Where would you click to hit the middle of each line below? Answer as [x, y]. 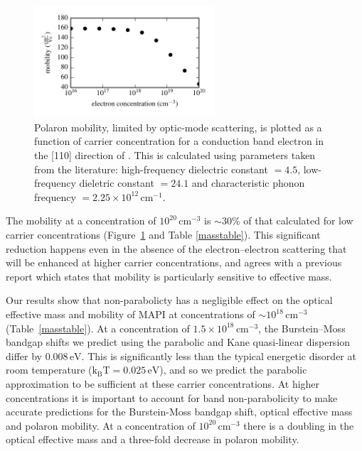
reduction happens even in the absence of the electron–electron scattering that [176, 248]
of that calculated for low [298, 221]
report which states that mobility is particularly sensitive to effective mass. [169, 276]
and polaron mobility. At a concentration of [101, 425]
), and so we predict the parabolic [233, 370]
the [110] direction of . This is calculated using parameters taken [175, 155]
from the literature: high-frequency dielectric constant [151, 169]
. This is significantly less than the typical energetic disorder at [219, 355]
